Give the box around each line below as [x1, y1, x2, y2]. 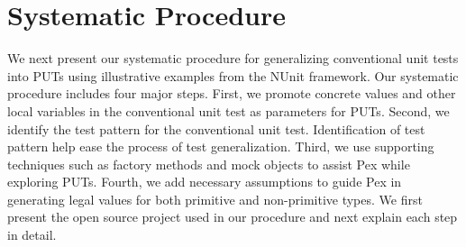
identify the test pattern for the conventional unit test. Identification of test [7, 119, 425, 138]
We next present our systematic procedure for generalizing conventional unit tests [7, 49, 459, 68]
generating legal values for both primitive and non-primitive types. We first [7, 189, 423, 208]
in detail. [7, 225, 57, 244]
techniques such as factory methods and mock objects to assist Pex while [7, 154, 410, 173]
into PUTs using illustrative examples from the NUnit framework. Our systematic [7, 66, 459, 85]
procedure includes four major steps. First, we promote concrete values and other [7, 84, 456, 103]
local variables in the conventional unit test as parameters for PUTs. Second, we [7, 101, 450, 120]
